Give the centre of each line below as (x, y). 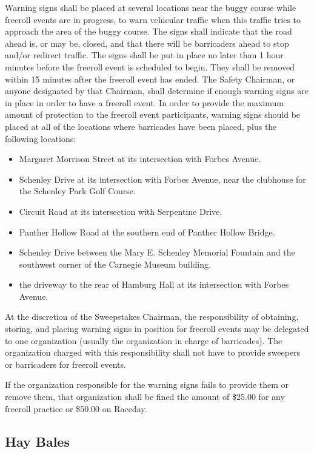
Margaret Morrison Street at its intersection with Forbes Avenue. (140, 159)
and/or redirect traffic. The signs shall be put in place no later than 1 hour (144, 55)
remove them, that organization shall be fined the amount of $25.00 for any (145, 397)
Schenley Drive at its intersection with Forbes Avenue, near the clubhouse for (162, 179)
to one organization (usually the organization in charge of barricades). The (144, 340)
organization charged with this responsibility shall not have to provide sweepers (153, 352)
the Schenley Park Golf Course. (77, 191)
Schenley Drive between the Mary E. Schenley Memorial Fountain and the (157, 252)
